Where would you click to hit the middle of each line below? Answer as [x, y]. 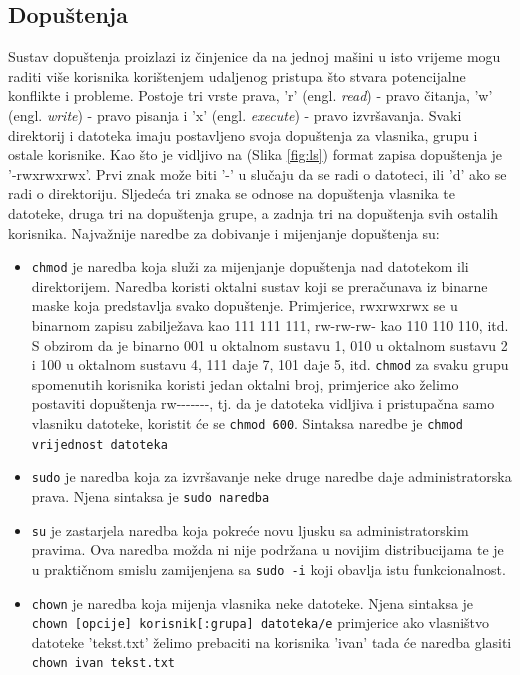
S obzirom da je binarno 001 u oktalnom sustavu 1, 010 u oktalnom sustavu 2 [269, 344]
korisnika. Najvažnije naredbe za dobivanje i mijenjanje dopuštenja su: [224, 232]
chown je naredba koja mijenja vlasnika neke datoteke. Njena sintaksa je [252, 602]
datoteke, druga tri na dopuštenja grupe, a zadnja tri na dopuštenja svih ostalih [253, 212]
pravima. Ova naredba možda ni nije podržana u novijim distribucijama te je [267, 549]
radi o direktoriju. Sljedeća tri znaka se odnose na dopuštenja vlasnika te [231, 193]
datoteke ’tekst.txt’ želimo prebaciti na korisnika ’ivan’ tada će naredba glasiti [271, 641]
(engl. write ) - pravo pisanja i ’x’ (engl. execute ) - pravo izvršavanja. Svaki [235, 114]
